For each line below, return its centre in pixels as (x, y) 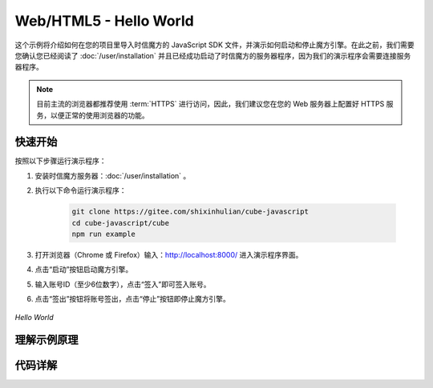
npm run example (104, 234)
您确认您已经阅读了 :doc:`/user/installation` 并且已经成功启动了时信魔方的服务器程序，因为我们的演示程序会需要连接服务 (213, 55)
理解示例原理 (47, 340)
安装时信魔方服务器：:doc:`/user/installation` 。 (113, 175)
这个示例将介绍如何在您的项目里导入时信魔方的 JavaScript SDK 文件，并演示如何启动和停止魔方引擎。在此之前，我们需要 (214, 45)
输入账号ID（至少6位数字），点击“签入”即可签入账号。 (123, 284)
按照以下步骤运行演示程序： (61, 161)
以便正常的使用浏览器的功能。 (99, 115)
